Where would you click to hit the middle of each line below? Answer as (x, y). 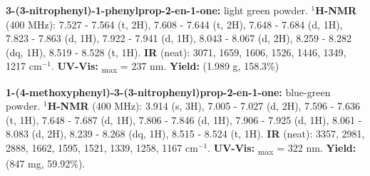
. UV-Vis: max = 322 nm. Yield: (282, 148)
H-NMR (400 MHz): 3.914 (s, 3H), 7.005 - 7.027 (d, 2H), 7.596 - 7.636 (204, 106)
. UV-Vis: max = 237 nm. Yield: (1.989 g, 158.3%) (165, 67)
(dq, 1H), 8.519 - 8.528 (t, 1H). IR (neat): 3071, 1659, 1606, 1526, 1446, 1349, (176, 52)
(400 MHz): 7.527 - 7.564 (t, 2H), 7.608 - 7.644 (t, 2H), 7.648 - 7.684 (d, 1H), (174, 24)
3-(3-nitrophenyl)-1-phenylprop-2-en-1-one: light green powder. (157, 10)
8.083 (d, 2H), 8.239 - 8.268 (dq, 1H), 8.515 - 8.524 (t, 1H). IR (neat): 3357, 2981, (185, 134)
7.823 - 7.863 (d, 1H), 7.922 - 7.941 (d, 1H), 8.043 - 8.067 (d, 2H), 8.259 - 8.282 (179, 38)
